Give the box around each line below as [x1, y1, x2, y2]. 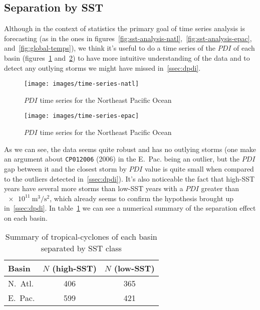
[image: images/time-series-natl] [24, 80, 139, 88]
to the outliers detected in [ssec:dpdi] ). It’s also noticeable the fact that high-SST [4, 173, 255, 184]
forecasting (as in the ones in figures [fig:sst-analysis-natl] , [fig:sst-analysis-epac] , [4, 33, 252, 43]
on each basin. [4, 212, 48, 223]
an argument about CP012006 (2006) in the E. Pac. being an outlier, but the [4, 153, 240, 164]
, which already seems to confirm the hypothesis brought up [50, 193, 233, 203]
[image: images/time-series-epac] [24, 112, 139, 120]
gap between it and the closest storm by [4, 163, 127, 174]
